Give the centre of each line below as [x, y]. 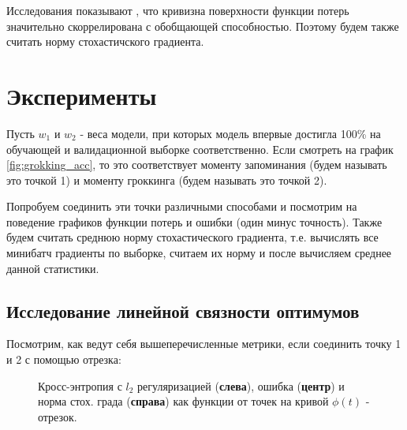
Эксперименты [82, 95]
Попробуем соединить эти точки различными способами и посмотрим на [182, 206]
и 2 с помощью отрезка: [64, 359]
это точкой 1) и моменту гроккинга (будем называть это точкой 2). [167, 179]
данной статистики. [53, 268]
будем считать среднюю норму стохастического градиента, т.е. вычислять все [192, 237]
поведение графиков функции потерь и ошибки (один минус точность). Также [194, 221]
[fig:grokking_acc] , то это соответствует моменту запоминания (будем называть [197, 165]
